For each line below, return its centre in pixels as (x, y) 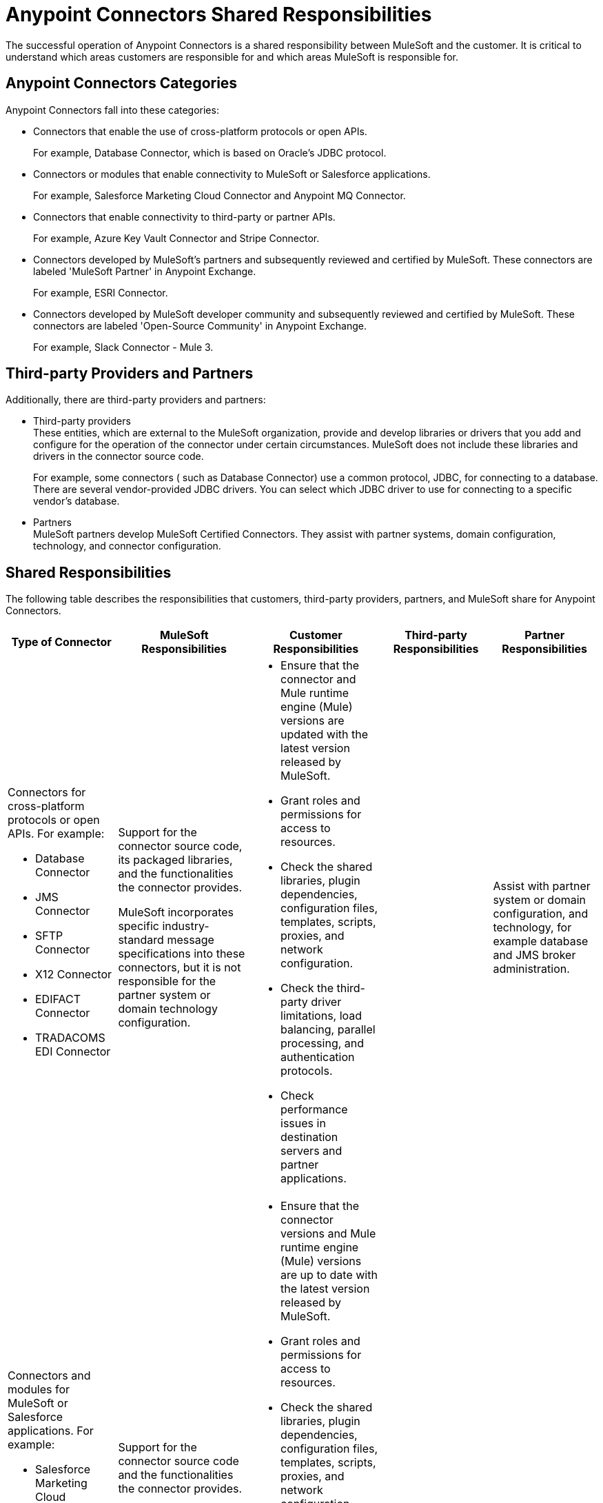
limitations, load (321, 1016)
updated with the (324, 735)
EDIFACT (58, 999)
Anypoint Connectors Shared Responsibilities (219, 14)
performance (314, 1110)
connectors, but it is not (180, 968)
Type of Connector (61, 642)
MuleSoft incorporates (176, 912)
